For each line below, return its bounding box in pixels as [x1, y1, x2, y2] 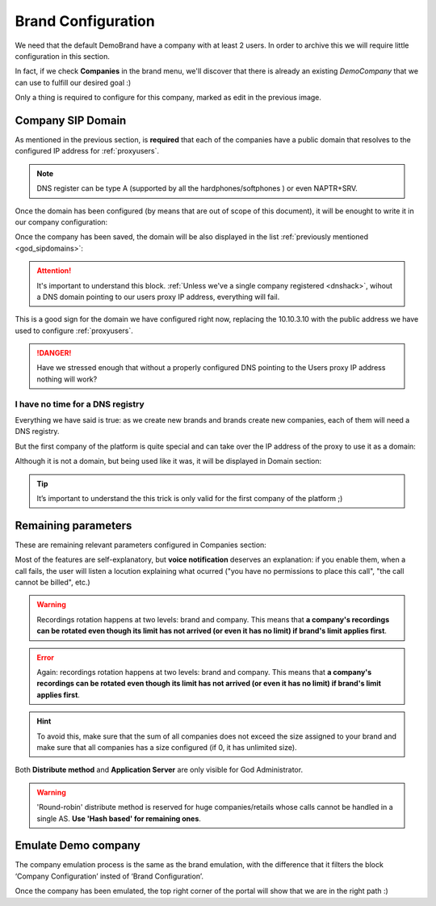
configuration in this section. [15, 51, 111, 61]
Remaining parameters [15, 518, 132, 533]
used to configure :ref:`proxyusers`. [15, 326, 133, 335]
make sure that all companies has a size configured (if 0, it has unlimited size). [36, 742, 298, 752]
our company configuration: [15, 217, 108, 226]
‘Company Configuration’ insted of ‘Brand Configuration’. [15, 871, 203, 881]
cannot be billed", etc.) [15, 578, 90, 588]
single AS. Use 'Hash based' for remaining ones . [36, 813, 202, 824]
